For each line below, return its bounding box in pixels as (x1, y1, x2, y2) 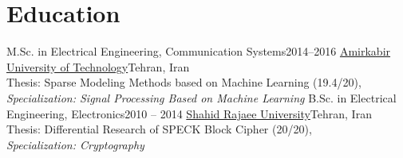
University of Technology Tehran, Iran (6, 58, 190, 75)
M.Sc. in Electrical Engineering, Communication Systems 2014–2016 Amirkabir (6, 43, 391, 60)
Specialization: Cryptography (6, 136, 144, 152)
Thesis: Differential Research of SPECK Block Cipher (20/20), (6, 121, 312, 137)
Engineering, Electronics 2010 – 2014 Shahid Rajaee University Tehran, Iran (6, 105, 372, 121)
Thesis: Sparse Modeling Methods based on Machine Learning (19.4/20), (6, 74, 362, 91)
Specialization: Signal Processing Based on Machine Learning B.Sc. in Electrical (6, 89, 397, 106)
